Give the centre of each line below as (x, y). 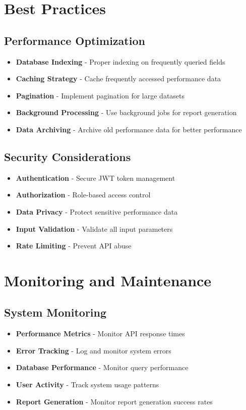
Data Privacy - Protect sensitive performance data (97, 211)
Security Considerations (68, 156)
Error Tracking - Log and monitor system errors (94, 350)
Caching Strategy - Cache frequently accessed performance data (118, 79)
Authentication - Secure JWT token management (96, 177)
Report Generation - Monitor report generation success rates (114, 401)
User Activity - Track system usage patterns (87, 385)
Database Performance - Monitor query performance (102, 367)
